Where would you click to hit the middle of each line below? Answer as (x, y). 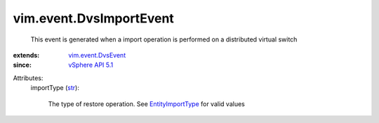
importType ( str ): (55, 88)
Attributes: (28, 78)
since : (22, 65)
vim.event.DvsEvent (97, 55)
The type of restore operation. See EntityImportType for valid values (146, 104)
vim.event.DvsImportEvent (94, 18)
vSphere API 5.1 (91, 65)
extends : (26, 55)
